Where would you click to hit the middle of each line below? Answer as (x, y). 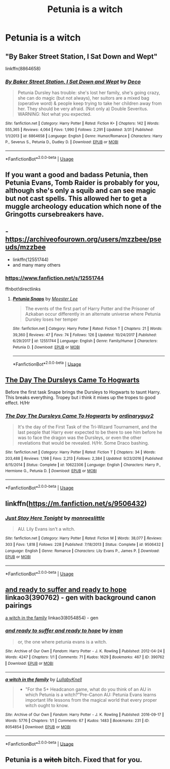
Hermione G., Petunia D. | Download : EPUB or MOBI (51, 471)
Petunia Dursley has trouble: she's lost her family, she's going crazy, (89, 93)
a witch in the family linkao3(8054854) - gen (52, 618)
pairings (18, 606)
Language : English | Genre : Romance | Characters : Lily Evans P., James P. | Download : (82, 551)
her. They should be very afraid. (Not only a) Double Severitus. (83, 109)
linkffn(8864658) (23, 69)
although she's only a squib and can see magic (81, 190)
